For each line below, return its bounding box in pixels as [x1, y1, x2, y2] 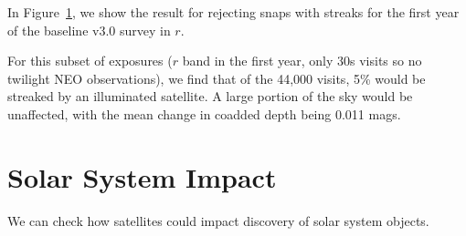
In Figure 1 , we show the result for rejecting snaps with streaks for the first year [7, 3, 460, 21]
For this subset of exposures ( [7, 51, 173, 70]
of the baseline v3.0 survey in [7, 20, 171, 39]
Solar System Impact [7, 158, 277, 195]
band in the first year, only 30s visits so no [182, 51, 422, 70]
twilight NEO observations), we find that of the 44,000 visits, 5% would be [7, 68, 426, 87]
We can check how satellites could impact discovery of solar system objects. [7, 210, 429, 230]
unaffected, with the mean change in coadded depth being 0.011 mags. [7, 104, 401, 123]
